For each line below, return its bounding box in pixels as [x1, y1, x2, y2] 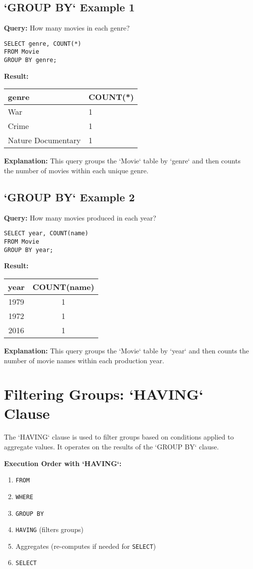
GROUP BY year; [4, 246, 54, 253]
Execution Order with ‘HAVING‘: [4, 458, 122, 468]
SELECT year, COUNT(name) [4, 230, 88, 237]
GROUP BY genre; [4, 57, 57, 64]
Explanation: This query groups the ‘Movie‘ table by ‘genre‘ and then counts [4, 156, 241, 166]
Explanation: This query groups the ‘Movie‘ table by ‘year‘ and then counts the [4, 345, 249, 355]
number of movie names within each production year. [4, 355, 165, 365]
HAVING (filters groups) [15, 524, 84, 535]
